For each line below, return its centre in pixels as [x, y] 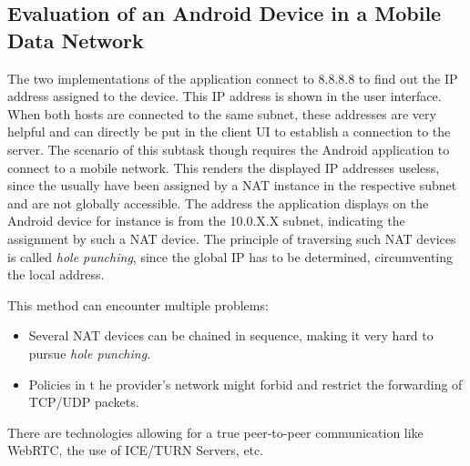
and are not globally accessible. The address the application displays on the [218, 203]
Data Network [76, 40]
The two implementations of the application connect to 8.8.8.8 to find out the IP [233, 78]
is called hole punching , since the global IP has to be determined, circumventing [230, 256]
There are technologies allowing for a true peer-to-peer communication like [215, 432]
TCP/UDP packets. [84, 402]
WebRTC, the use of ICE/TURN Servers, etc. [136, 450]
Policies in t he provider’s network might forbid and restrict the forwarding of [245, 384]
